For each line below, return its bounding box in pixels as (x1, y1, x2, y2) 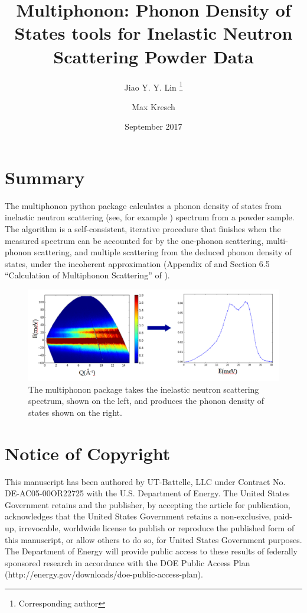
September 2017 (125, 120, 182, 133)
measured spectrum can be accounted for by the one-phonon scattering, (5, 234, 264, 246)
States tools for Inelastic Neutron (14, 21, 293, 45)
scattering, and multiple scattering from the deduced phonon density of (34, 246, 292, 258)
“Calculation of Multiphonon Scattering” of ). (5, 269, 170, 281)
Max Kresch (132, 100, 175, 113)
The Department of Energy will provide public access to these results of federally (5, 545, 298, 557)
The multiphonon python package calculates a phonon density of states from (5, 199, 282, 211)
